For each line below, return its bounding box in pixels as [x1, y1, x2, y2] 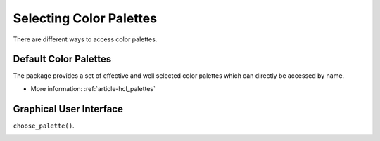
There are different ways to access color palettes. [13, 35, 158, 43]
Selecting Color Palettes [13, 11, 158, 26]
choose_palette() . [13, 121, 75, 130]
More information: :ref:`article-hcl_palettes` [30, 84, 156, 93]
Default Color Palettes [13, 53, 112, 65]
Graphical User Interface [13, 102, 123, 115]
